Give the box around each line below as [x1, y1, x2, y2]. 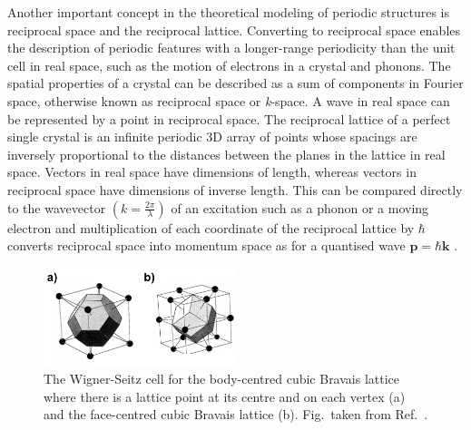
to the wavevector [7, 198, 106, 217]
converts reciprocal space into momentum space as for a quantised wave [7, 236, 406, 255]
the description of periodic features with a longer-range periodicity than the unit [7, 38, 456, 57]
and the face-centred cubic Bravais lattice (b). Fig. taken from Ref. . [44, 405, 428, 424]
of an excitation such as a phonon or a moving [171, 198, 429, 217]
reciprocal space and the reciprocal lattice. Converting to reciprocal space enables [7, 20, 461, 39]
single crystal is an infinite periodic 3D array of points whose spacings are [7, 127, 417, 146]
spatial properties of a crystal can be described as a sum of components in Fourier [7, 73, 464, 93]
